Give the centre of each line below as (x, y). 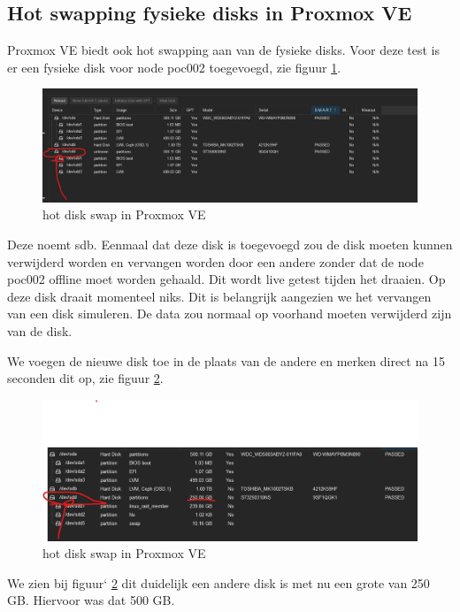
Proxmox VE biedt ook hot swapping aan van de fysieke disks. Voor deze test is (223, 50)
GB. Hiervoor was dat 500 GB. (91, 600)
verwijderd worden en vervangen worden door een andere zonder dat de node (215, 261)
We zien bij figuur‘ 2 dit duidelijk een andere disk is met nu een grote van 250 (218, 582)
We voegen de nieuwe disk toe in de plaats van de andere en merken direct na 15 (226, 360)
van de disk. (40, 330)
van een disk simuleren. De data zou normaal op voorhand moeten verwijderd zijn (230, 314)
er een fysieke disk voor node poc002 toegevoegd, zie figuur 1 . (174, 67)
